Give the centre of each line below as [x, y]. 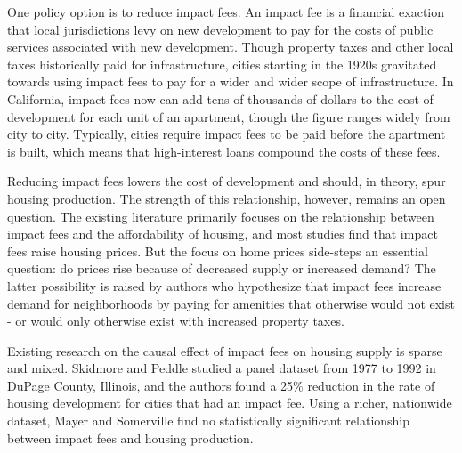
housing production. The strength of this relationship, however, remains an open [227, 198]
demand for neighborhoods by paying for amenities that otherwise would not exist [231, 303]
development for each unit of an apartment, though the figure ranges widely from [229, 116]
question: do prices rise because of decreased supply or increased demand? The [222, 268]
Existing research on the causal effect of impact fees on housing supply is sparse [225, 350]
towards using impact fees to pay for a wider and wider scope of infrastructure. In [231, 81]
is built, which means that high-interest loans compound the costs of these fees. [224, 151]
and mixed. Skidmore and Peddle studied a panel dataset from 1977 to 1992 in [222, 368]
